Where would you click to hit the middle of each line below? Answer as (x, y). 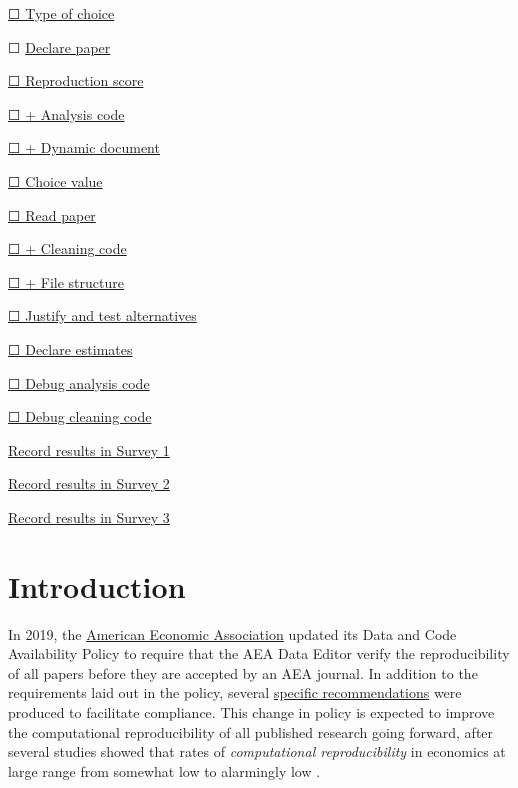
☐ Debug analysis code (79, 382)
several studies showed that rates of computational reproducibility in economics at (257, 751)
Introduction (97, 585)
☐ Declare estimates (70, 348)
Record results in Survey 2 (89, 483)
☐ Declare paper (59, 46)
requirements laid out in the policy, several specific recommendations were (235, 692)
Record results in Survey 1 (89, 449)
